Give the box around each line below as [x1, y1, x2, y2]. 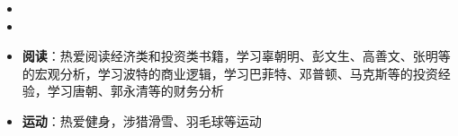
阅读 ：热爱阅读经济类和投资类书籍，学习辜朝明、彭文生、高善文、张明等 [22, 47, 451, 65]
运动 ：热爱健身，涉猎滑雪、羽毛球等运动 [22, 111, 262, 130]
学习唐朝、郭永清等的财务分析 [47, 81, 224, 100]
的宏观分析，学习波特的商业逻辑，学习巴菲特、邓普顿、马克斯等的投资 [22, 64, 438, 82]
